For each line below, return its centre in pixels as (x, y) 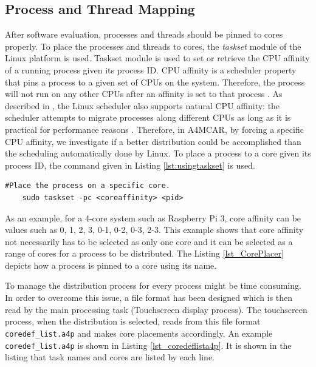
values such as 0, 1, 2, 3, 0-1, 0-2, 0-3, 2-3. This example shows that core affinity (154, 230)
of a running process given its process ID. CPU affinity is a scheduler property (151, 69)
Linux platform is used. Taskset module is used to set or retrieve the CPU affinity (157, 58)
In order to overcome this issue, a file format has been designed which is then (149, 298)
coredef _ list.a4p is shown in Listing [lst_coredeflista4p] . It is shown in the (148, 345)
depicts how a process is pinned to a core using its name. (111, 265)
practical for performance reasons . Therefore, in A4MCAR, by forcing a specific (154, 129)
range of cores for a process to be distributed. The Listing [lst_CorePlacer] (144, 253)
